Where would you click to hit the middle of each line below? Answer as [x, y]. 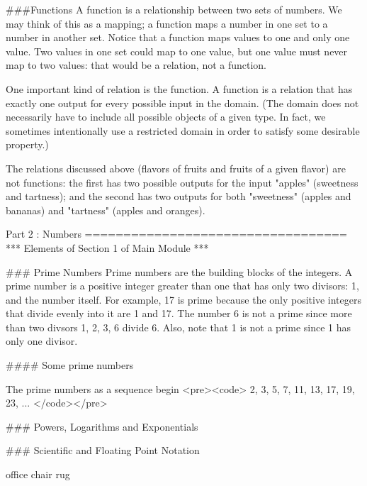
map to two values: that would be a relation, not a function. [136, 65]
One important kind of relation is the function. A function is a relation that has [179, 88]
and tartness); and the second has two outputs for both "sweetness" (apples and [179, 196]
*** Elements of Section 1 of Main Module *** [107, 247]
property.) [27, 144]
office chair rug [38, 474]
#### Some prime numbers [70, 365]
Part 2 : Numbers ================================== [176, 234]
